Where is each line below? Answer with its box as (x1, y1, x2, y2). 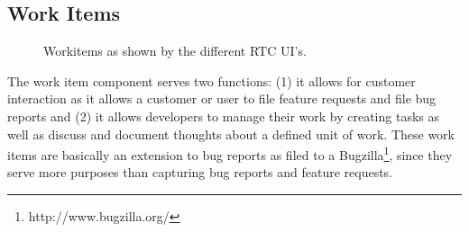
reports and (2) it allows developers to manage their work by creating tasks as (7, 106, 439, 125)
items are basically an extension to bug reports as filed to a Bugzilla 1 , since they (7, 143, 453, 164)
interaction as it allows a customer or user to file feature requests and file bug (7, 89, 437, 108)
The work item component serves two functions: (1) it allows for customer (7, 71, 416, 90)
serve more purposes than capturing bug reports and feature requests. (7, 163, 393, 182)
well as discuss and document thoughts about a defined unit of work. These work (7, 124, 455, 143)
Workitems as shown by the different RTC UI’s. (43, 41, 307, 60)
